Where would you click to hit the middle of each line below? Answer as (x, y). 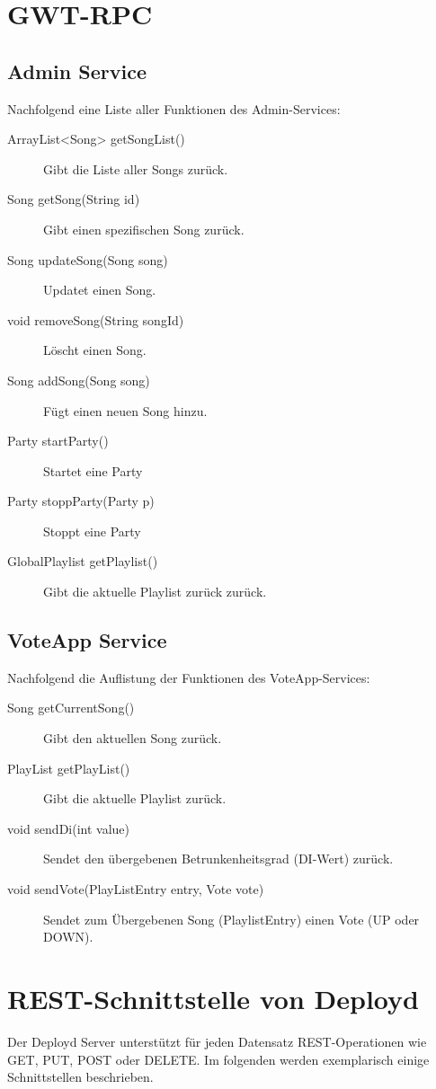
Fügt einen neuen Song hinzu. (125, 410)
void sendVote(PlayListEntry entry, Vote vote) (136, 889)
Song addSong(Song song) (79, 380)
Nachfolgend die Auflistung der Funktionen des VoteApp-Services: (189, 677)
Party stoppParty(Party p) (81, 501)
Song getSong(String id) (74, 199)
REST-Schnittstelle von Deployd (213, 998)
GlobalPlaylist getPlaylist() (83, 561)
